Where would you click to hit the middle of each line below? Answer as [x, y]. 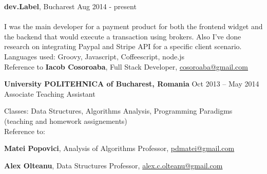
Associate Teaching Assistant [50, 93]
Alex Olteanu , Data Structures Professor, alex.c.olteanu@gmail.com [113, 165]
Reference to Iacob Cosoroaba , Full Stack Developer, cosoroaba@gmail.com [126, 66]
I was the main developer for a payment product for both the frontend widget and [133, 26]
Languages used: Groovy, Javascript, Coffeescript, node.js [94, 56]
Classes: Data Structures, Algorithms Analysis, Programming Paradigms [118, 111]
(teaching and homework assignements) [66, 121]
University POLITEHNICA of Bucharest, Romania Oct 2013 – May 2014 [132, 84]
